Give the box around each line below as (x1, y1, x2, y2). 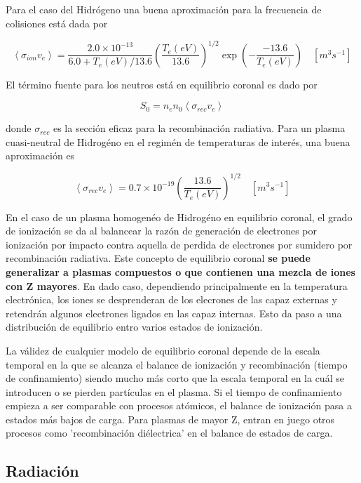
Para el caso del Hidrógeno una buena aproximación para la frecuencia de (6, 2, 322, 16)
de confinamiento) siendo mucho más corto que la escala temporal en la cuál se (6, 371, 344, 385)
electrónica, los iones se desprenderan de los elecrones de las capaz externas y (6, 292, 337, 307)
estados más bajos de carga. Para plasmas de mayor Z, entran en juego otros (6, 411, 335, 426)
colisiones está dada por (6, 15, 108, 30)
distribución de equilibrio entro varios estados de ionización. (6, 319, 263, 334)
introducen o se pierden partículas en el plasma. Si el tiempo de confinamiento (6, 384, 342, 399)
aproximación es (6, 148, 75, 163)
